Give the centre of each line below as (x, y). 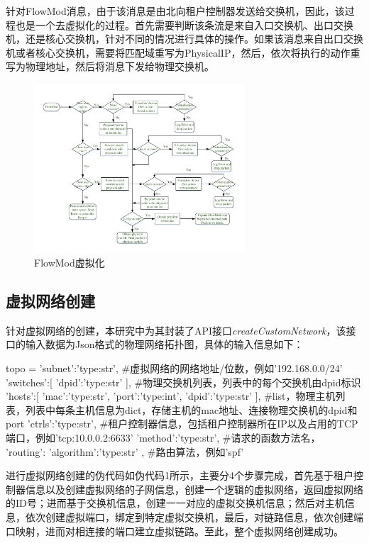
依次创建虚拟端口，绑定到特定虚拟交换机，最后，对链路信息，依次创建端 (194, 517)
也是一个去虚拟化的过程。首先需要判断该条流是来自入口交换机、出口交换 (184, 24)
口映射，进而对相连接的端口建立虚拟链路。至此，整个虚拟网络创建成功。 (175, 531)
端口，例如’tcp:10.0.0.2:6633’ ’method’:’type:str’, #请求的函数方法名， (163, 438)
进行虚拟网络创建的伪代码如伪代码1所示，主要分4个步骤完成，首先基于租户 (180, 475)
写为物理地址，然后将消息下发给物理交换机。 (110, 66)
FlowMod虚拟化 (70, 263)
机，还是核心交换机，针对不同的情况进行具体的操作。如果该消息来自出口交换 (184, 39)
